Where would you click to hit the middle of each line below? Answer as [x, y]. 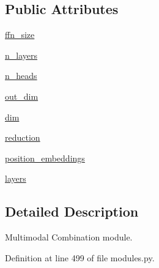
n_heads [21, 76]
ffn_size [20, 35]
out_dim [22, 96]
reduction [23, 137]
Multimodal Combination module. [69, 237]
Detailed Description [72, 211]
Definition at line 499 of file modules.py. [80, 257]
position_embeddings [45, 158]
